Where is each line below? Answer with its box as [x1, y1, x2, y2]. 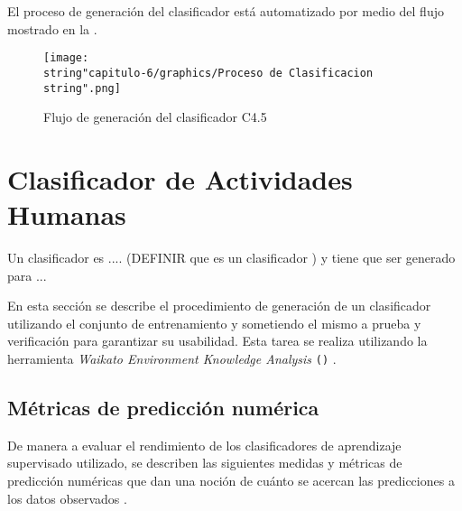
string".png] [43, 81, 121, 95]
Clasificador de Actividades [7, 160, 353, 197]
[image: [43, 51, 89, 65]
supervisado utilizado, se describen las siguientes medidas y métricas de [7, 453, 402, 472]
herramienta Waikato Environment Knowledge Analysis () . [7, 349, 337, 368]
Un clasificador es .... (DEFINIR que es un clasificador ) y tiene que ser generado [7, 248, 456, 267]
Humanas [7, 196, 126, 233]
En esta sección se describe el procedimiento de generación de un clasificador [7, 296, 431, 315]
